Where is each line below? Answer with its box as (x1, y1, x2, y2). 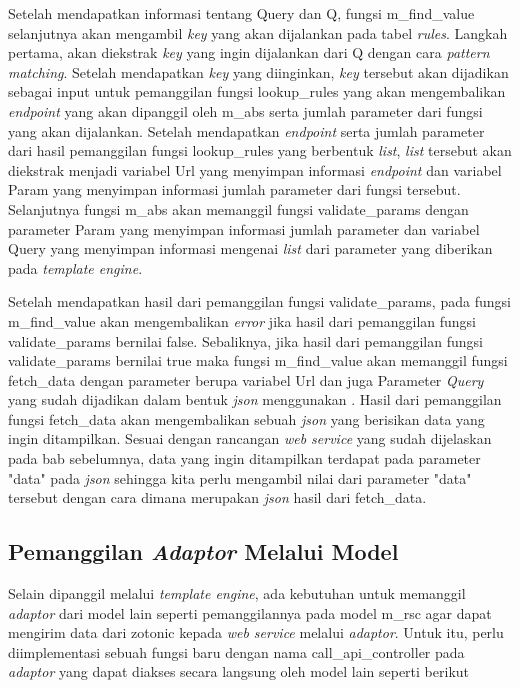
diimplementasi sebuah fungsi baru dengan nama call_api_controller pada (8, 641, 465, 662)
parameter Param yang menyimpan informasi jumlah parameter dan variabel (8, 218, 480, 239)
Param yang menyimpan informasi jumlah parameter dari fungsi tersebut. (8, 179, 461, 200)
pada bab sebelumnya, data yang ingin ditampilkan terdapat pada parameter (8, 448, 481, 469)
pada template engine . (8, 257, 143, 278)
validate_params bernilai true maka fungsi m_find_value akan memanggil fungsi (8, 350, 508, 371)
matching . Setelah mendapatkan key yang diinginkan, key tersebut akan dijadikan (8, 61, 509, 82)
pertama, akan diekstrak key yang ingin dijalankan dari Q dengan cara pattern (8, 42, 490, 63)
